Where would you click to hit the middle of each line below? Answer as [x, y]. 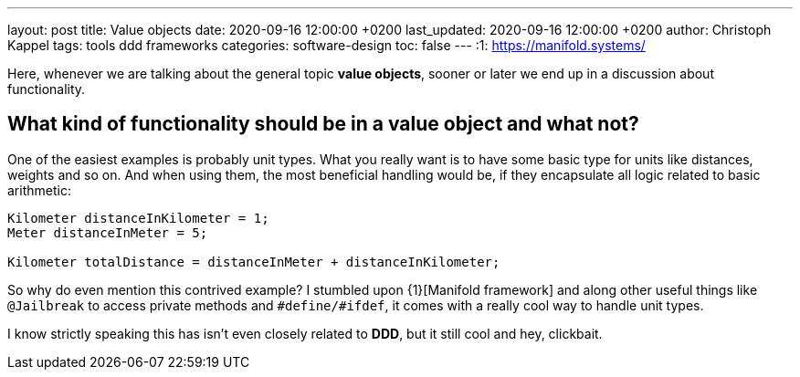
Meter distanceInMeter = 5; [108, 232]
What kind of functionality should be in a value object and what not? [323, 124]
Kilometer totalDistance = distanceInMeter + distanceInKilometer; [254, 262]
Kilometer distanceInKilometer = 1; [138, 218]
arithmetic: [39, 190]
